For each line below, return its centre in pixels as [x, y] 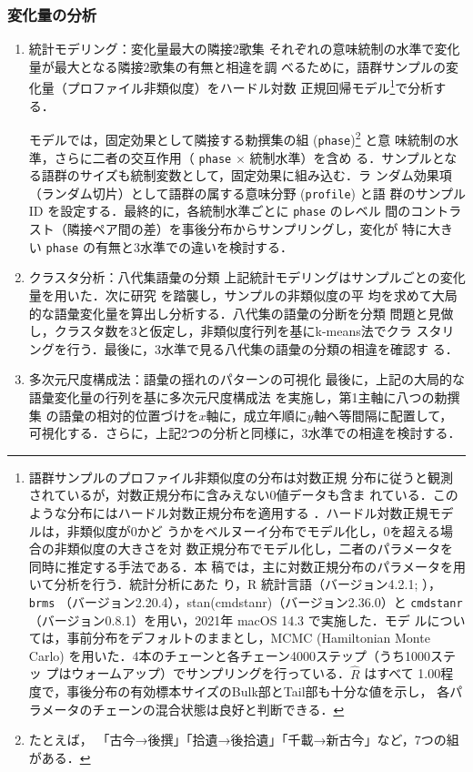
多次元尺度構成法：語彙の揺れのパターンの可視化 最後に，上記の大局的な [247, 379]
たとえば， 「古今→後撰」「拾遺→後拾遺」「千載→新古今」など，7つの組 [244, 740]
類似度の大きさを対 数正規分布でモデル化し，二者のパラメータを [260, 549]
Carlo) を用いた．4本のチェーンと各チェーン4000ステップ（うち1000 [229, 655]
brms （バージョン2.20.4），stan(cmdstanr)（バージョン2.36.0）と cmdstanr [246, 601]
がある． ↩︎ [60, 757]
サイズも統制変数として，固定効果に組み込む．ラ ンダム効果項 [266, 175]
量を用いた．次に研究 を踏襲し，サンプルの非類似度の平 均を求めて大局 [243, 295]
